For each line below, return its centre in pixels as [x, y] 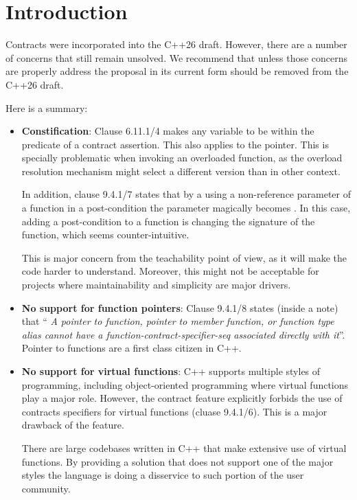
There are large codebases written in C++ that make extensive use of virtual [184, 447]
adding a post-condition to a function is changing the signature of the [168, 221]
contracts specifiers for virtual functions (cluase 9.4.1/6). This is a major [174, 411]
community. [46, 488]
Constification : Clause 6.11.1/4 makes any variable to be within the [168, 131]
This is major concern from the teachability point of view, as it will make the [184, 257]
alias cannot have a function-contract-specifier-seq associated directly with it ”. [183, 334]
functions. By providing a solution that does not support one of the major [177, 461]
